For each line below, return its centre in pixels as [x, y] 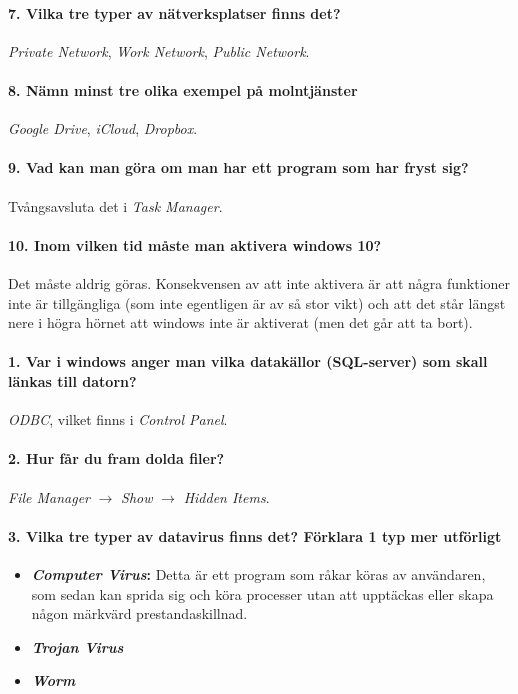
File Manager [49, 496]
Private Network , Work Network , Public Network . [159, 50]
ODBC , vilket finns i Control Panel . [118, 419]
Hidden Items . [226, 496]
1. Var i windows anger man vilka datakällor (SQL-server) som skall [248, 361]
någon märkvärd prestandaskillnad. [139, 613]
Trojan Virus [77, 646]
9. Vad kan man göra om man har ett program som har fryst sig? [238, 167]
